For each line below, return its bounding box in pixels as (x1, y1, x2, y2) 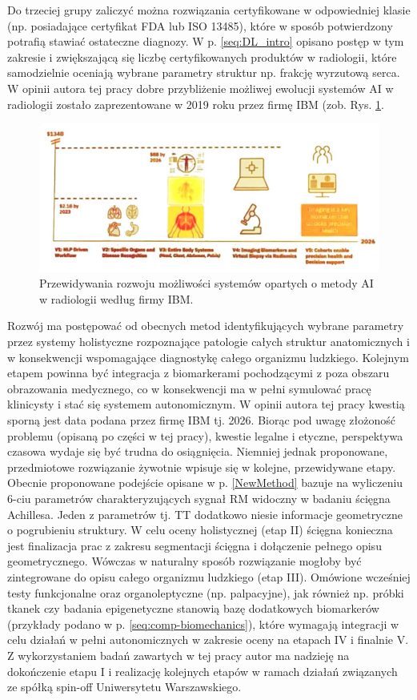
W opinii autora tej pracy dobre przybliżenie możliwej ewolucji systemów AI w (7, 79, 394, 96)
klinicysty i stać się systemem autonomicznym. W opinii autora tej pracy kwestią (7, 396, 405, 412)
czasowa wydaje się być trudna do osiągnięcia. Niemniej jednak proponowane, (7, 443, 388, 460)
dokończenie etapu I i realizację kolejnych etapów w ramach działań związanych (7, 662, 398, 679)
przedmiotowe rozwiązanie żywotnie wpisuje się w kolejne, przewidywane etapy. (7, 458, 396, 475)
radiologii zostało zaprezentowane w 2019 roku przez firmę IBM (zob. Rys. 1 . (7, 95, 384, 112)
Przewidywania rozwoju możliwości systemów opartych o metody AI (39, 275, 374, 292)
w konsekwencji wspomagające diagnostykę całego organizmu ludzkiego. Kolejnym (7, 348, 409, 365)
